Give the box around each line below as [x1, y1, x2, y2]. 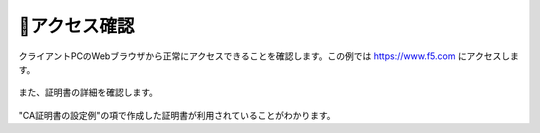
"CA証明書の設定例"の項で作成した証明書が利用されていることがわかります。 [18, 109, 336, 121]
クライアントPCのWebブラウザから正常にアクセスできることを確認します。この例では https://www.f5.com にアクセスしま [18, 50, 519, 62]
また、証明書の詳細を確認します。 [18, 86, 159, 99]
